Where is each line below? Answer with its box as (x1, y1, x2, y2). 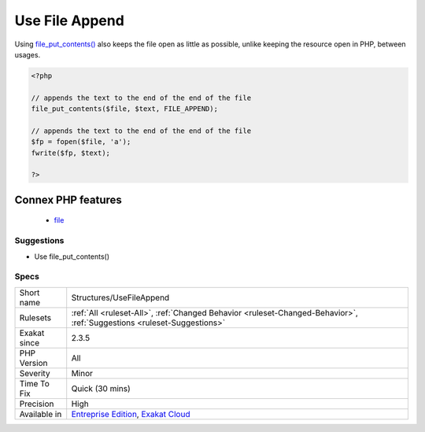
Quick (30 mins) (71, 382, 131, 393)
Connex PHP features (14, 193, 122, 206)
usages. (14, 50, 41, 59)
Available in (19, 408, 62, 419)
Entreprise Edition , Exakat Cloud (71, 408, 190, 419)
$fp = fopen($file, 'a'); (31, 138, 131, 146)
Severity (19, 367, 50, 378)
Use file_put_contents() (34, 252, 110, 261)
